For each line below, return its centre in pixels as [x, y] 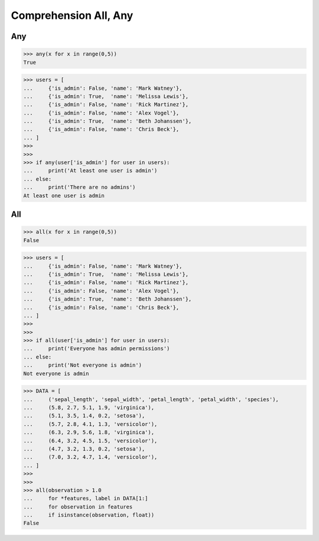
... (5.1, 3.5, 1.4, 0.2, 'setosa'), [84, 416]
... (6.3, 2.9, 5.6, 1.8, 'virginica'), [89, 432]
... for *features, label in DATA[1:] [86, 498]
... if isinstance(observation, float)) [89, 515]
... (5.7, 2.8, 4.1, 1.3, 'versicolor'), [90, 424]
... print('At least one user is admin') [90, 171]
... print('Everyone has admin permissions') [97, 349]
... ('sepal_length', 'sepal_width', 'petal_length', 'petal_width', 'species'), [151, 399]
